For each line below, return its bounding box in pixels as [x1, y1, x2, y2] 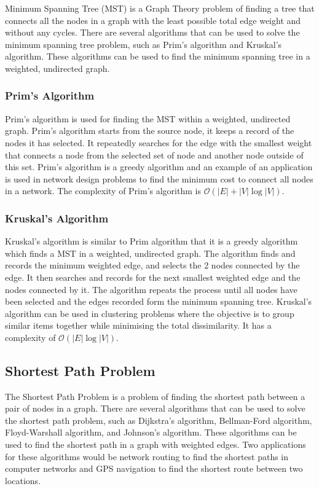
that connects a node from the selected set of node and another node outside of [5, 148, 304, 161]
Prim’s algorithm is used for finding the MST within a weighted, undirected [5, 112, 291, 125]
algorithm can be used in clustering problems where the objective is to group [5, 307, 294, 319]
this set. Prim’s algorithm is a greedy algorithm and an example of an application [5, 160, 313, 173]
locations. [5, 474, 41, 487]
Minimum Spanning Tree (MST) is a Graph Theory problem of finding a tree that [5, 2, 315, 14]
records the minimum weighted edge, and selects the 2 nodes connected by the [5, 259, 300, 272]
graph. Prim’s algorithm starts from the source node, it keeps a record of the [5, 124, 294, 137]
